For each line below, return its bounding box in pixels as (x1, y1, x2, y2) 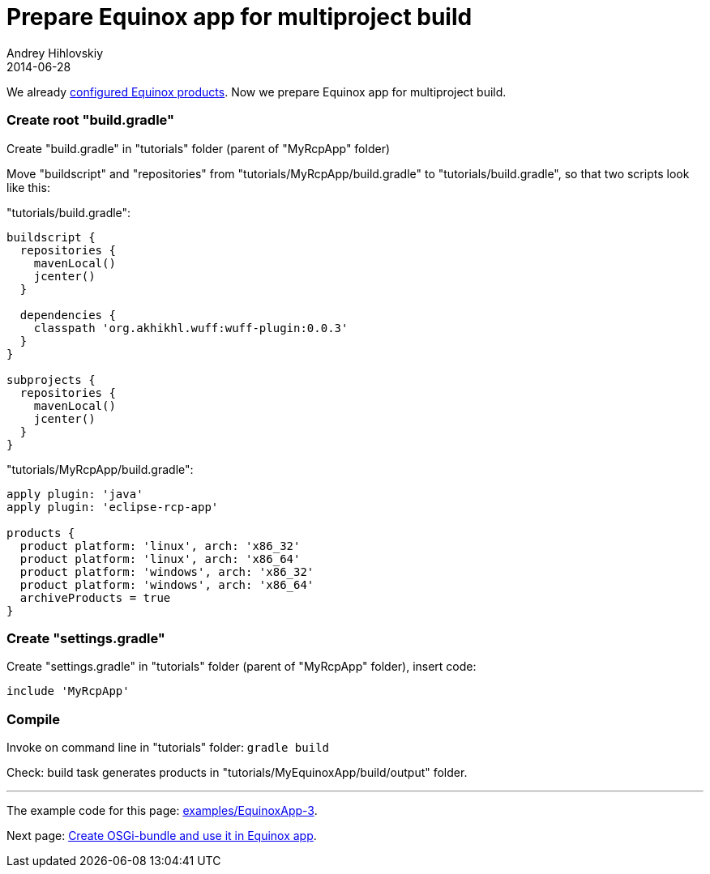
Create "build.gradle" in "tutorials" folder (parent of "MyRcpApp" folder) (6, 141, 391, 156)
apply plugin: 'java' (6, 487, 143, 501)
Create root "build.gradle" (6, 112, 175, 129)
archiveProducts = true (19, 590, 171, 604)
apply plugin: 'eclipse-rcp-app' (6, 500, 219, 514)
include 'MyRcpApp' (6, 684, 130, 698)
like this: (6, 180, 50, 194)
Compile (6, 710, 60, 727)
